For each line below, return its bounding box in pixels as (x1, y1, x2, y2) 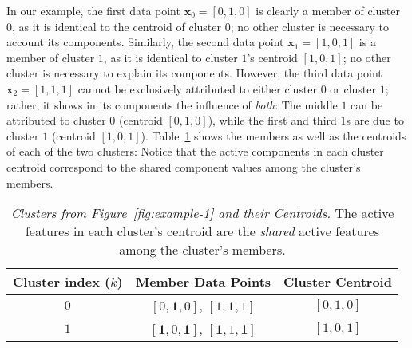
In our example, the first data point (6, 2, 180, 18)
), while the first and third (208, 112, 337, 129)
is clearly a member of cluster (256, 2, 400, 18)
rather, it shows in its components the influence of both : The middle (6, 96, 338, 113)
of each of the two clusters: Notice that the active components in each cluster (6, 143, 384, 160)
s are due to (346, 112, 404, 129)
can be (351, 96, 383, 113)
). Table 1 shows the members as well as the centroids (141, 127, 406, 144)
